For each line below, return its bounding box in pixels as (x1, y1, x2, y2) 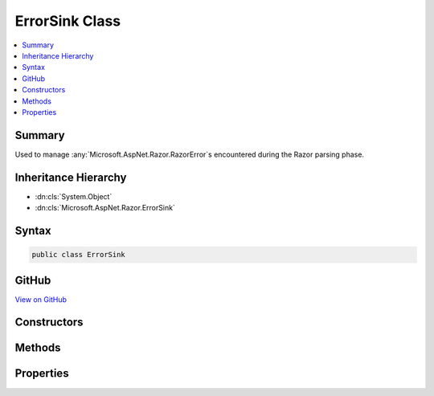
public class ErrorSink (31, 250, 126, 259)
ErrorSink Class (14, 12, 121, 30)
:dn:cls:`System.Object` (35, 191, 113, 201)
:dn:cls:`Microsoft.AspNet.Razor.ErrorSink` (35, 203, 176, 213)
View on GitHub (14, 294, 68, 304)
